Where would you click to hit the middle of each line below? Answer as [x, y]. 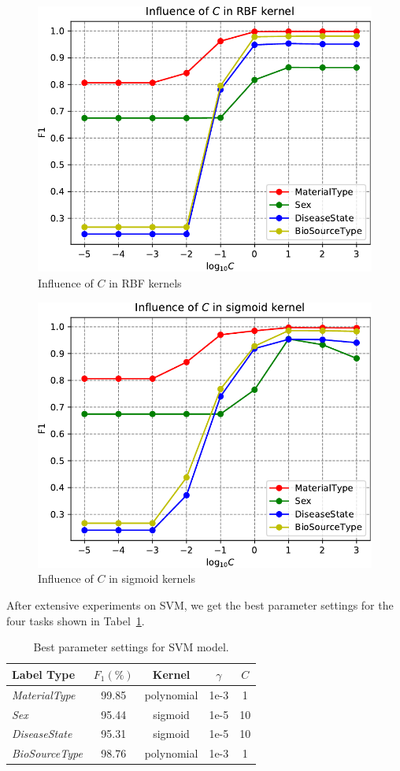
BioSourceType [47, 753]
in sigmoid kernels [152, 578]
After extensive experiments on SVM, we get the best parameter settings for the [200, 605]
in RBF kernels [145, 282]
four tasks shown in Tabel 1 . [76, 620]
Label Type [44, 674]
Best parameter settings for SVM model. [131, 647]
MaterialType [44, 694]
